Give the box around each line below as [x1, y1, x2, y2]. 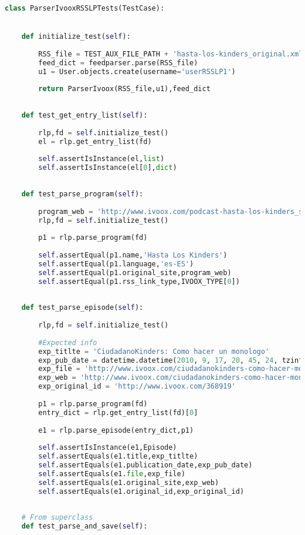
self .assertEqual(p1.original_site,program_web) [38, 268, 232, 277]
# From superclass [21, 513, 93, 522]
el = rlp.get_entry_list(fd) [38, 137, 152, 146]
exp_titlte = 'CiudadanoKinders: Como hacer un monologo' [38, 347, 270, 356]
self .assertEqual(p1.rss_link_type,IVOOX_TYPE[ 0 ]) [38, 277, 240, 286]
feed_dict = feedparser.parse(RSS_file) [38, 58, 198, 67]
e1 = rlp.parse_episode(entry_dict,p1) [38, 426, 194, 434]
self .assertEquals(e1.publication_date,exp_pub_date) [38, 461, 253, 470]
